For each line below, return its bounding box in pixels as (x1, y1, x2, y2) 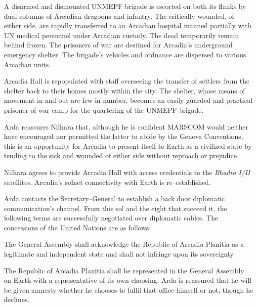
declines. (4, 294, 30, 305)
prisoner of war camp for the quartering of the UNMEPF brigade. (4, 104, 204, 115)
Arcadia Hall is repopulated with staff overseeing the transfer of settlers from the (4, 76, 250, 86)
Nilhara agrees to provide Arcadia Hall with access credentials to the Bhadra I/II (4, 167, 250, 177)
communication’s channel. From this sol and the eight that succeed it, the (4, 203, 227, 213)
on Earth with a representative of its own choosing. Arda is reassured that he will (4, 275, 252, 285)
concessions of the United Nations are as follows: (4, 222, 151, 232)
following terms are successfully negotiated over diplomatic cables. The (4, 213, 218, 223)
